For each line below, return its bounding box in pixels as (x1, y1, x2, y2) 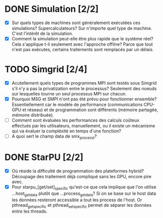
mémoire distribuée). (11, 112, 54, 118)
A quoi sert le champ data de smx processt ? (11, 133, 97, 140)
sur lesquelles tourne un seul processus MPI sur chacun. (11, 91, 127, 97)
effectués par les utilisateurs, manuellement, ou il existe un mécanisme (11, 123, 155, 129)
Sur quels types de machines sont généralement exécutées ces (11, 20, 140, 26)
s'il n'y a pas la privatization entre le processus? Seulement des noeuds (11, 86, 157, 92)
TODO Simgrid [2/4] (4, 64, 87, 75)
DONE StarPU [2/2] (4, 152, 84, 163)
